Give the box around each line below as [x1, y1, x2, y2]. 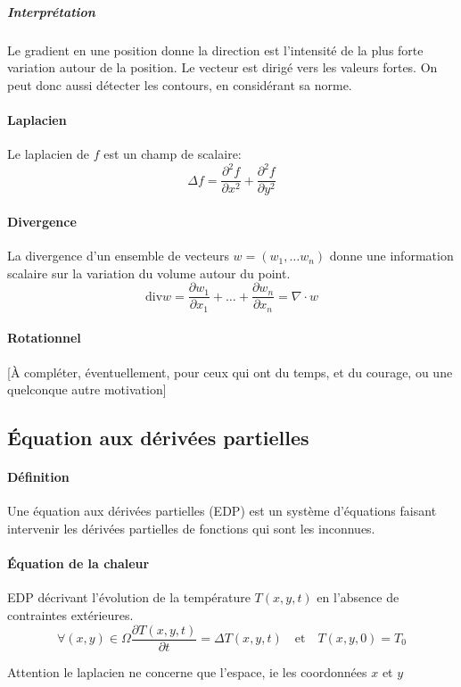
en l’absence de [317, 588, 399, 607]
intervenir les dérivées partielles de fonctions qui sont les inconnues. [7, 518, 375, 537]
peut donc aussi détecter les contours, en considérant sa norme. [7, 75, 352, 94]
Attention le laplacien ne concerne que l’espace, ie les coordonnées [7, 662, 367, 681]
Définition [7, 468, 70, 486]
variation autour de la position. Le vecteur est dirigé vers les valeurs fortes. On [7, 58, 438, 77]
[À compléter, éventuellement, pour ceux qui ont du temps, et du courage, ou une [7, 362, 453, 381]
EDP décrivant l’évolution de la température [7, 588, 251, 607]
